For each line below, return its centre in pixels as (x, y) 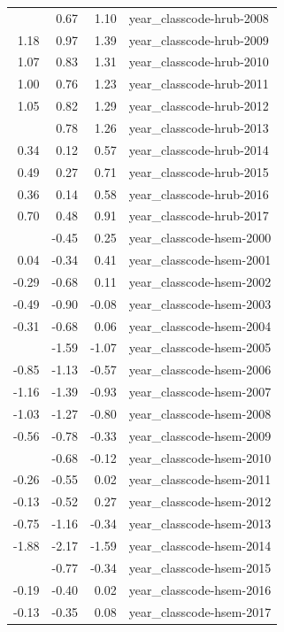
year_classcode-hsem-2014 (200, 545)
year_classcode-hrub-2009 (199, 39)
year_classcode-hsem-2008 (200, 413)
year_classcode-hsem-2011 (200, 479)
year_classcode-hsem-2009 (200, 435)
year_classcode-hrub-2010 (199, 62)
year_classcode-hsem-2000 (200, 238)
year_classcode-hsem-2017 (200, 611)
